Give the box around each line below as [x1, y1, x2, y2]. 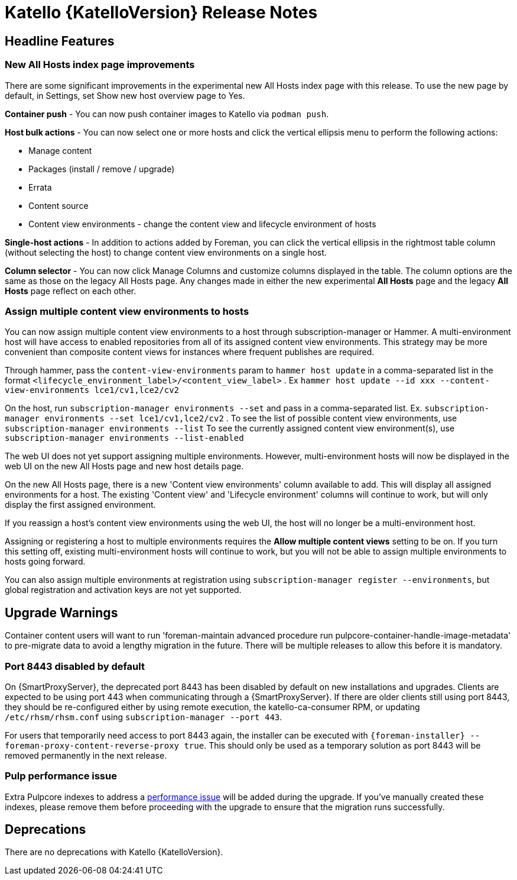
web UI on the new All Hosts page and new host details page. [5, 461, 244, 472]
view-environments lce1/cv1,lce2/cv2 [5, 385, 180, 395]
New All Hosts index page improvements [5, 59, 195, 71]
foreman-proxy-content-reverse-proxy [5, 740, 180, 750]
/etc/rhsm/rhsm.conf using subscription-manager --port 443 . [5, 711, 282, 722]
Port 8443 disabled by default [5, 660, 145, 672]
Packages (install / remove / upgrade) [28, 163, 175, 174]
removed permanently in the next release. [5, 750, 167, 760]
